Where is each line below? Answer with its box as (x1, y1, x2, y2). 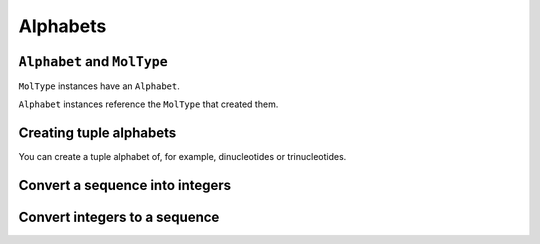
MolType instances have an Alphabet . (18, 80, 180, 92)
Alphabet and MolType (18, 53, 169, 70)
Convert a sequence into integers (18, 177, 232, 194)
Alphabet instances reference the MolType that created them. (18, 98, 279, 110)
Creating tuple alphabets (18, 125, 177, 142)
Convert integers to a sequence (18, 209, 220, 226)
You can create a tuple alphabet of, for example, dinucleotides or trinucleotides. (18, 151, 347, 163)
